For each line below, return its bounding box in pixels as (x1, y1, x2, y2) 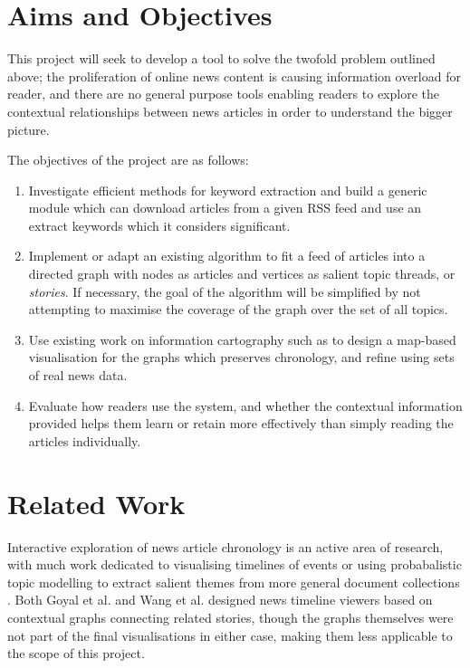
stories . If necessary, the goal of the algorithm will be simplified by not (28, 282, 421, 301)
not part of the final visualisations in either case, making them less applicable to (7, 625, 453, 644)
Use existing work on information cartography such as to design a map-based (28, 329, 456, 348)
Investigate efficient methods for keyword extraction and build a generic (28, 180, 427, 199)
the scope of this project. (7, 644, 145, 663)
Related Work (7, 484, 186, 521)
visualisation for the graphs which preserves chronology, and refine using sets (28, 348, 455, 367)
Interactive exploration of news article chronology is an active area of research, (7, 537, 444, 556)
